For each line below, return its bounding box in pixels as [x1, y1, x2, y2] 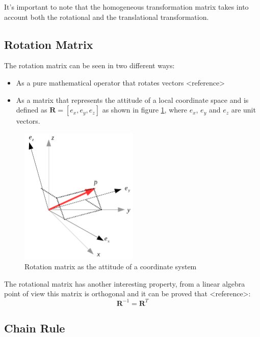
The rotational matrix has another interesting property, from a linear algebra [4, 278, 245, 289]
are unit [231, 104, 256, 115]
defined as [16, 104, 47, 115]
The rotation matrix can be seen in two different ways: [4, 60, 175, 71]
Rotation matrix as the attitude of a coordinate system [24, 261, 197, 272]
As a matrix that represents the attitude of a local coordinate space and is [16, 94, 249, 105]
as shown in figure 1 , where [102, 104, 187, 115]
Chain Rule [4, 320, 65, 335]
